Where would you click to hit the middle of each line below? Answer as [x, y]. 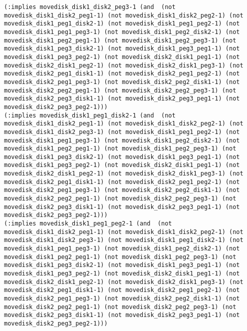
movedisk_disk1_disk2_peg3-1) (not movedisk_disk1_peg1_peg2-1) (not [122, 132]
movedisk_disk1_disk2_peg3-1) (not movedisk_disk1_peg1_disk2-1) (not [124, 240]
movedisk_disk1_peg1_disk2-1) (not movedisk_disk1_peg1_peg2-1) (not [122, 24]
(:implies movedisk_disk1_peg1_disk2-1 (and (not [90, 115]
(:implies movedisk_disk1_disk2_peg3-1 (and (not [90, 7]
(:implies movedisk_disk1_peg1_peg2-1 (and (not [88, 224]
